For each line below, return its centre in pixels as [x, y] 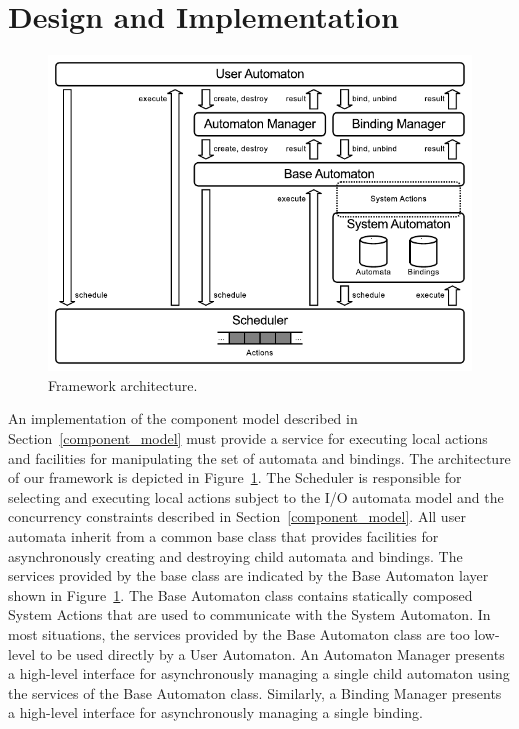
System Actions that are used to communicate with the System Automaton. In [249, 614]
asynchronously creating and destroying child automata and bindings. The [235, 555]
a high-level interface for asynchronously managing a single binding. [215, 712]
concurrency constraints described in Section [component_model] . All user [237, 516]
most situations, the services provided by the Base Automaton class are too [239, 633]
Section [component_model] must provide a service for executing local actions [248, 438]
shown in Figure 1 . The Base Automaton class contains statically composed [240, 594]
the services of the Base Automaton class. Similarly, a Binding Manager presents [255, 692]
